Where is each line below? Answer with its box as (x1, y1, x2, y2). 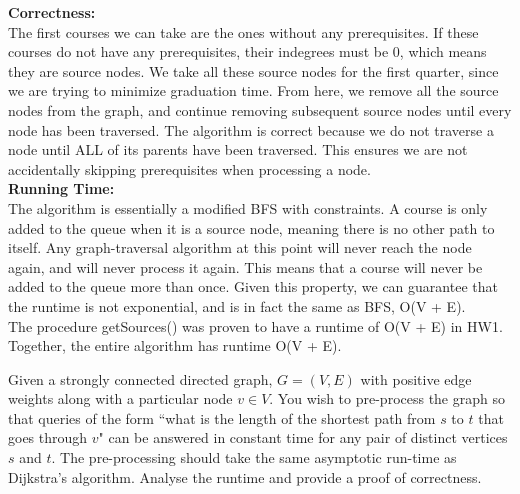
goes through (8, 427, 88, 448)
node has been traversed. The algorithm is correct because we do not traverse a (8, 119, 494, 140)
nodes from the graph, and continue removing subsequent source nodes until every (8, 99, 512, 120)
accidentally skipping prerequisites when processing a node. (8, 158, 371, 179)
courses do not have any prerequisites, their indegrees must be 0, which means (8, 41, 487, 62)
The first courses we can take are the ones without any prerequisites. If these (8, 21, 479, 42)
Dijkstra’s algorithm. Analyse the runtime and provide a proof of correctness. (8, 466, 482, 487)
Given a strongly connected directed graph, (8, 368, 273, 389)
